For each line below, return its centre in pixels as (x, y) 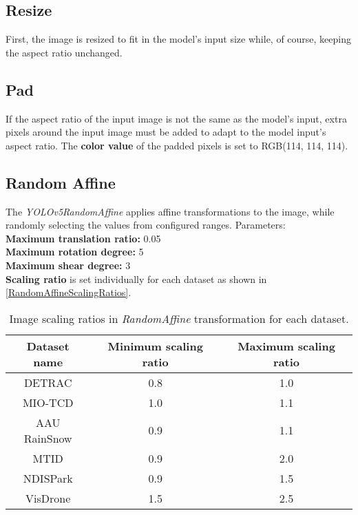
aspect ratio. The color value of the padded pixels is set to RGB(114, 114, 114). (177, 145)
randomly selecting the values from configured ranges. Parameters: (146, 225)
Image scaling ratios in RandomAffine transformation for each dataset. (179, 318)
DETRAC (48, 382)
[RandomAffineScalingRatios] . (69, 292)
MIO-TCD (48, 402)
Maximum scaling (286, 346)
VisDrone (48, 498)
